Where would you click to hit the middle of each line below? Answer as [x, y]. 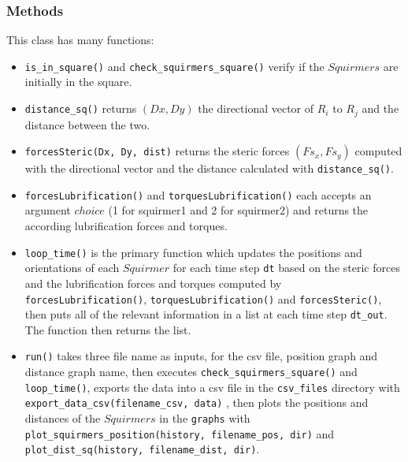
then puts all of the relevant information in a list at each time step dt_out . [206, 314]
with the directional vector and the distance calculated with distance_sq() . [209, 168]
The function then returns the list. [108, 329]
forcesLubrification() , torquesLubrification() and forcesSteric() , [203, 298]
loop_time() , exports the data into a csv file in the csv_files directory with [212, 387]
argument [48, 210]
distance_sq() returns [81, 108]
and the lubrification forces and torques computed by [153, 283]
